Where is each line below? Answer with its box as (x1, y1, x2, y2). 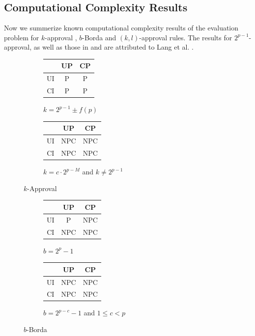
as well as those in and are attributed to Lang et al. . (33, 42, 194, 52)
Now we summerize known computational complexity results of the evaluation (4, 23, 239, 33)
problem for (4, 32, 39, 42)
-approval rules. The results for (139, 32, 232, 42)
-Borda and (82, 32, 116, 42)
